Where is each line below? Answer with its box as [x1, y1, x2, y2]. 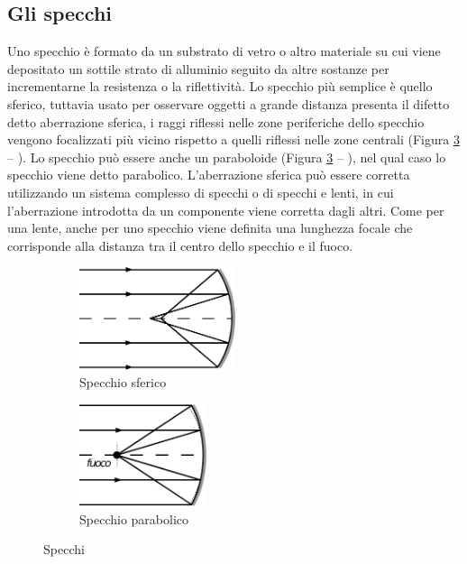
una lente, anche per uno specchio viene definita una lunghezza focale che [7, 218, 413, 237]
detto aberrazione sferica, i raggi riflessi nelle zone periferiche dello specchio [7, 112, 425, 131]
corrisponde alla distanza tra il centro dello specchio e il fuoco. [7, 236, 353, 254]
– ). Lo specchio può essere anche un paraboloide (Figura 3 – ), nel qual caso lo [7, 147, 446, 166]
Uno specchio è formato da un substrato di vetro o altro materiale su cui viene [7, 42, 441, 60]
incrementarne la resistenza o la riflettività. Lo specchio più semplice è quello [7, 77, 433, 96]
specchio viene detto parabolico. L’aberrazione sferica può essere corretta [7, 165, 410, 184]
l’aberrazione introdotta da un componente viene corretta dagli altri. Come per [7, 200, 444, 219]
